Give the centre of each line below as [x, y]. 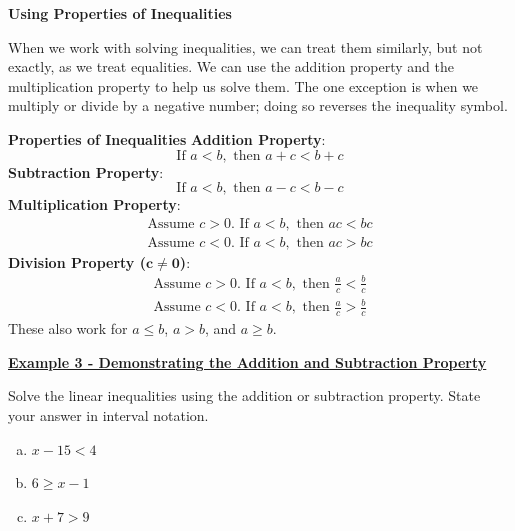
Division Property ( [77, 261]
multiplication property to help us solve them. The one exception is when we [243, 85]
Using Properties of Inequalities [120, 13]
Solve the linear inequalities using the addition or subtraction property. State [244, 395]
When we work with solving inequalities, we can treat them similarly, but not [245, 46]
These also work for [68, 328]
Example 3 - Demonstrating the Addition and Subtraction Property [247, 361]
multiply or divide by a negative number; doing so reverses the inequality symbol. [258, 105]
